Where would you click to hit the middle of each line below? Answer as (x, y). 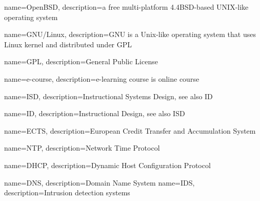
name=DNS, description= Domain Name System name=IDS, (99, 182)
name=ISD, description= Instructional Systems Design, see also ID (108, 96)
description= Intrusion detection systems (67, 193)
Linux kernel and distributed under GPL (68, 44)
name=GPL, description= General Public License (81, 61)
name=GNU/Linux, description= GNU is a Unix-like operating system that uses (130, 34)
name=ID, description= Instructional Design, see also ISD (95, 113)
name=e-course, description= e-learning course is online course (102, 78)
